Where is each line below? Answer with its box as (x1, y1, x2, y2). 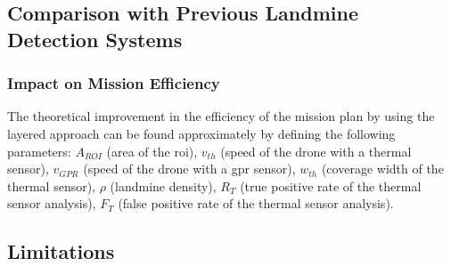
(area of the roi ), (106, 141, 198, 160)
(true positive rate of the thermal (240, 176, 422, 195)
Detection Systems (7, 25, 183, 52)
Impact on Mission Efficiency (7, 72, 220, 94)
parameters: (7, 141, 71, 160)
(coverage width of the (321, 159, 444, 178)
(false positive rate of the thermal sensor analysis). (118, 194, 394, 213)
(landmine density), (110, 176, 217, 195)
